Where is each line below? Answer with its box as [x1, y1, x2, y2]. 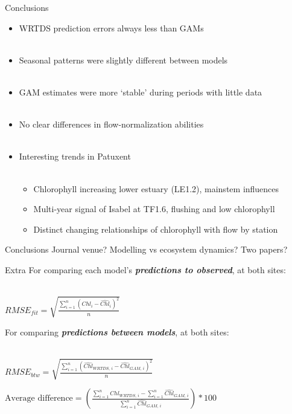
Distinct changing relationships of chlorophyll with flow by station [33, 222, 278, 235]
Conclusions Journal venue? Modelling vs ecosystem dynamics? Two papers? [5, 243, 288, 256]
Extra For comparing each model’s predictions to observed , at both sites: [5, 263, 286, 276]
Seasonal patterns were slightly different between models [19, 53, 228, 66]
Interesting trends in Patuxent [19, 150, 131, 163]
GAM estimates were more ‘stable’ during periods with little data [19, 85, 262, 98]
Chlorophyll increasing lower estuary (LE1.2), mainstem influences [33, 182, 279, 195]
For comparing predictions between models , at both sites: [5, 325, 229, 338]
